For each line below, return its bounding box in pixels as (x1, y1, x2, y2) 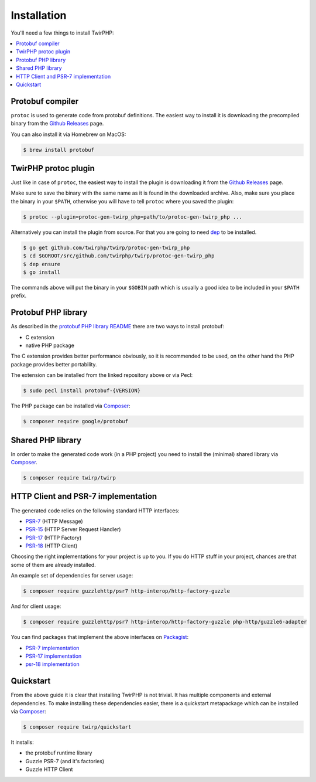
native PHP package (25, 342, 74, 349)
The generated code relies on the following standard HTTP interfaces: (11, 507, 180, 514)
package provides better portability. (11, 361, 97, 368)
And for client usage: (11, 603, 61, 610)
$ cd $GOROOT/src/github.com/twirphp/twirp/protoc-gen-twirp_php (23, 253, 215, 259)
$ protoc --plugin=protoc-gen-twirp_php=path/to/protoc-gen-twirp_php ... (23, 213, 243, 220)
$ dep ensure (23, 261, 61, 267)
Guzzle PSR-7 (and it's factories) (25, 757, 105, 764)
